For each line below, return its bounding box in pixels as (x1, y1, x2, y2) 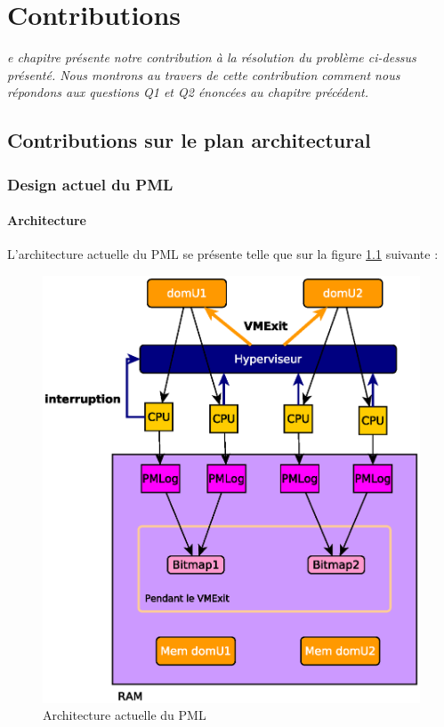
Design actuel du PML (7, 173, 174, 195)
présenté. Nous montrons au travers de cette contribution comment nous (7, 65, 400, 84)
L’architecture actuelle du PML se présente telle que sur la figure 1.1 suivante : (7, 245, 439, 263)
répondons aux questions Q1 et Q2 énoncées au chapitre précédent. (7, 83, 368, 101)
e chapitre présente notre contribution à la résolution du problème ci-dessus (7, 48, 416, 67)
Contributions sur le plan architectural (7, 126, 371, 154)
